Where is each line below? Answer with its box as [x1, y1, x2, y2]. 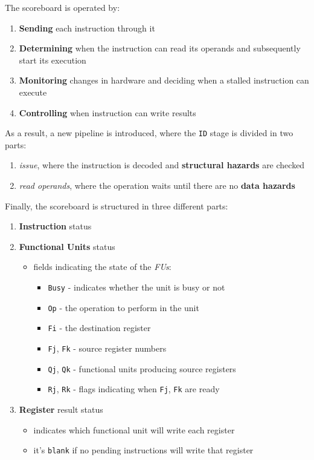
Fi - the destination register [48, 321, 151, 334]
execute [19, 85, 47, 98]
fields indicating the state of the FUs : [33, 260, 171, 273]
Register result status [19, 402, 103, 415]
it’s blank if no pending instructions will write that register [33, 444, 254, 456]
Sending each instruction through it [19, 21, 155, 34]
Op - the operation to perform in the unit [48, 301, 199, 314]
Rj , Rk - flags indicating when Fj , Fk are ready [48, 383, 220, 395]
